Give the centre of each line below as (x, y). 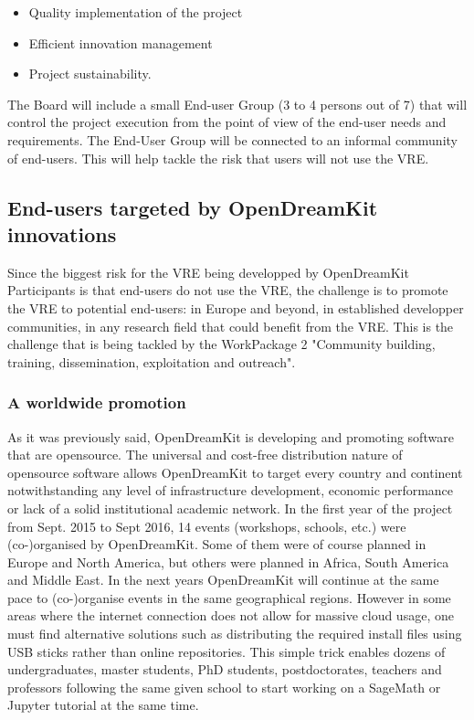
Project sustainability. (90, 74)
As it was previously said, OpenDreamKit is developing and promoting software (231, 436)
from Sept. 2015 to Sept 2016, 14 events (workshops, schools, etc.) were (207, 526)
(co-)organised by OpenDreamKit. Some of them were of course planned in (217, 544)
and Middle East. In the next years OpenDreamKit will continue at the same (223, 580)
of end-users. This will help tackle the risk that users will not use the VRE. (218, 158)
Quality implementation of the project (136, 12)
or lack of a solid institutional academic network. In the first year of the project (230, 508)
